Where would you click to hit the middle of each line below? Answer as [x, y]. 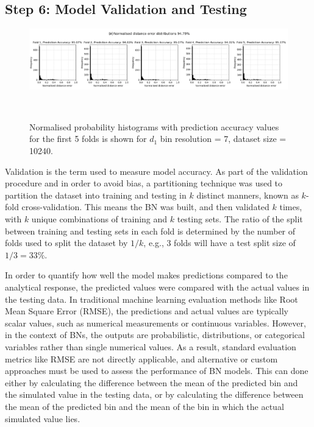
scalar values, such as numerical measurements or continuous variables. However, [155, 323]
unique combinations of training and [99, 219]
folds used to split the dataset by [66, 243]
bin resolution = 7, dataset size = [223, 139]
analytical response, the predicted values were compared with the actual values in [157, 287]
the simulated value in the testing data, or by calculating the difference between [154, 394]
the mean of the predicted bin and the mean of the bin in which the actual [145, 406]
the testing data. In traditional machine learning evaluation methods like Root [152, 299]
